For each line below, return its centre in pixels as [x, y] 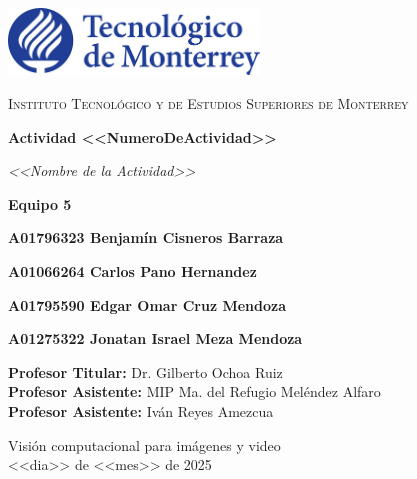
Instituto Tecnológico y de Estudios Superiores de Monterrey [208, 103]
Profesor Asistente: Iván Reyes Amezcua [141, 410]
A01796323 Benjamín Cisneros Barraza [146, 237]
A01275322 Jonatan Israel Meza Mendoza [155, 338]
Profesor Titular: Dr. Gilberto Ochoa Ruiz [145, 371]
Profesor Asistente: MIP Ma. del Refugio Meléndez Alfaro [194, 391]
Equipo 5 [40, 203]
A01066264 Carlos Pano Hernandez [132, 270]
